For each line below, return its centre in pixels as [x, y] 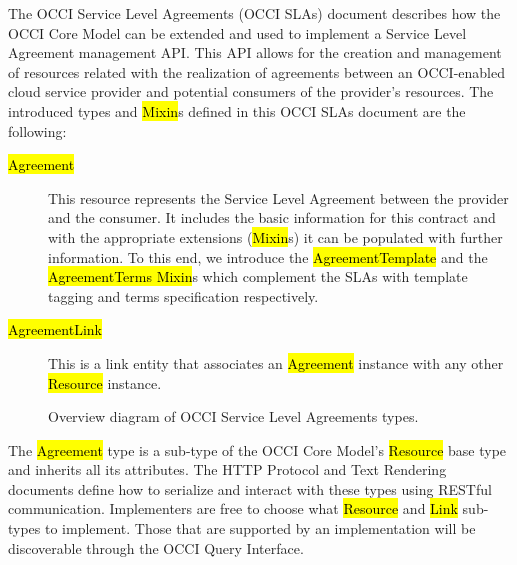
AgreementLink [55, 329]
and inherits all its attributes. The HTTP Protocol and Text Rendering [227, 469]
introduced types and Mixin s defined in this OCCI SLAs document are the [237, 110]
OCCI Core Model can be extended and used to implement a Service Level [237, 32]
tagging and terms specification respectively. [183, 295]
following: [37, 130]
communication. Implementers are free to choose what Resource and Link [233, 508]
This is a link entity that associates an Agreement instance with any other [276, 362]
